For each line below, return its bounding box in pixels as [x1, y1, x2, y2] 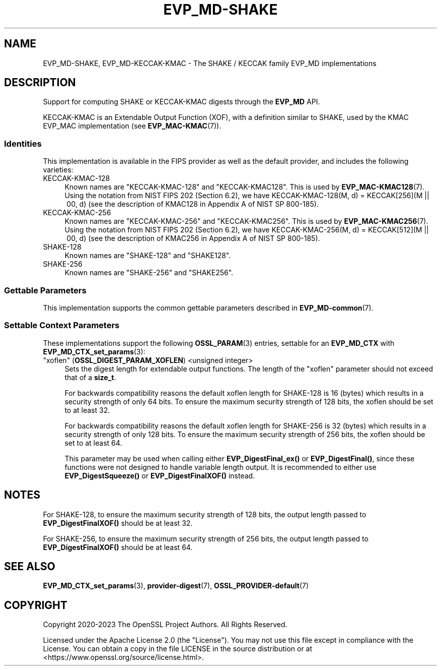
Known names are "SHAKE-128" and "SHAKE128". [64, 251, 231, 260]
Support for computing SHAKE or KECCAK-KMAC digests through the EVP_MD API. [43, 97, 320, 106]
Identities [4, 138, 42, 149]
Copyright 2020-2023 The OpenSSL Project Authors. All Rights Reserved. [43, 620, 287, 629]
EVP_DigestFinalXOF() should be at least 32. [43, 518, 193, 527]
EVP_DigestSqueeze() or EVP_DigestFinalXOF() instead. [64, 471, 255, 480]
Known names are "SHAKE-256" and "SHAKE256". [64, 268, 234, 277]
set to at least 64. [64, 438, 122, 447]
